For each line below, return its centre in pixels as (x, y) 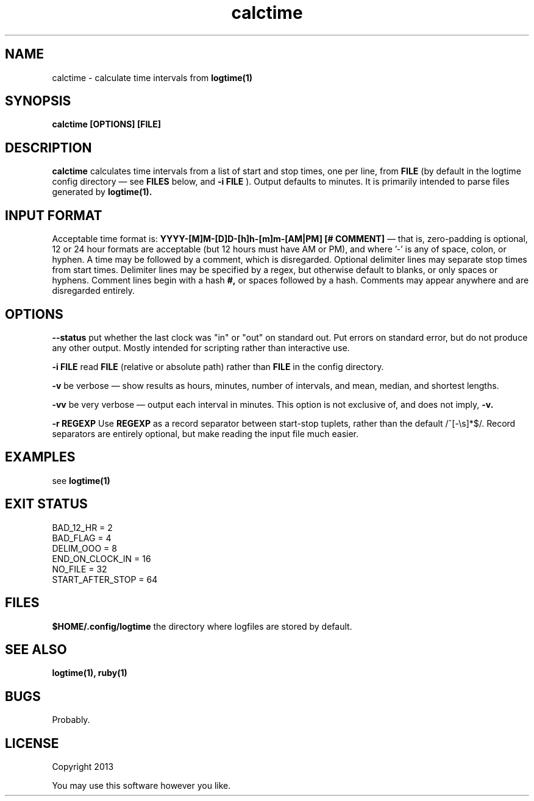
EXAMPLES (40, 457)
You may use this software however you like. (141, 786)
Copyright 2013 (83, 767)
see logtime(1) (81, 480)
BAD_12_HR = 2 (82, 527)
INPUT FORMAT (54, 215)
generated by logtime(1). (102, 192)
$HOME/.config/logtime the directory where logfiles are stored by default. (202, 626)
